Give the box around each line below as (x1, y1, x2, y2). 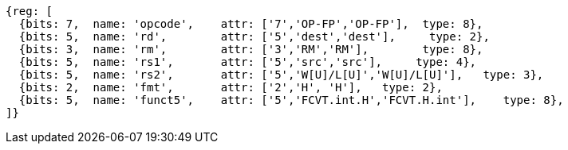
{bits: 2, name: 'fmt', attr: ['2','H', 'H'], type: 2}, (18, 81, 443, 94)
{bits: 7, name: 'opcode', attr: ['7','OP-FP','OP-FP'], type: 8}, (18, 17, 483, 30)
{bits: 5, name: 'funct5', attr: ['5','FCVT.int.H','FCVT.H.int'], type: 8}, (18, 94, 564, 106)
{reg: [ (6, 5, 53, 17)
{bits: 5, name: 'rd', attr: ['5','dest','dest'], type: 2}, (18, 30, 490, 43)
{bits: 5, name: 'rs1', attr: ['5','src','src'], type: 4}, (18, 56, 477, 68)
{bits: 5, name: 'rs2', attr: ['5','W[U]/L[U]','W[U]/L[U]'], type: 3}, (18, 68, 544, 81)
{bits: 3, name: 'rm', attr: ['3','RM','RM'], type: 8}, (18, 43, 483, 56)
